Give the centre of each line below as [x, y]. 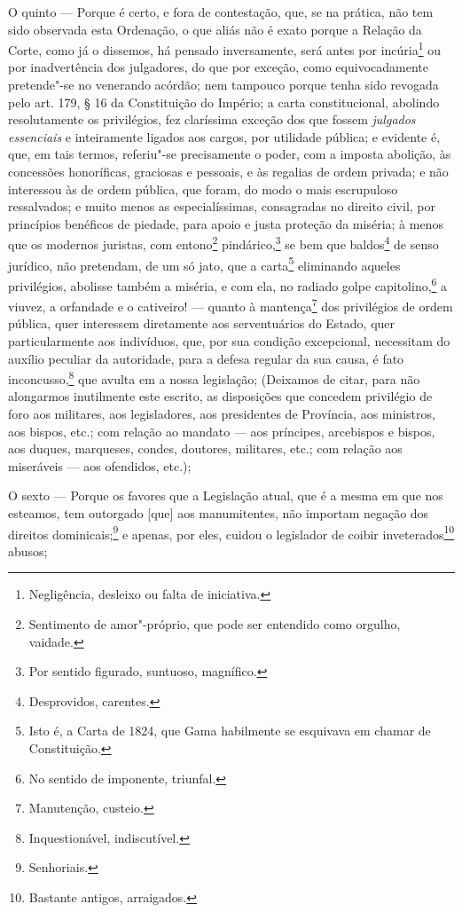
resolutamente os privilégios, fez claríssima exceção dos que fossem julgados [212, 119]
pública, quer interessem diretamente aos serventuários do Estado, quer [202, 323]
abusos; [28, 550]
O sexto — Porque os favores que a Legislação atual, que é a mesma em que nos [226, 495]
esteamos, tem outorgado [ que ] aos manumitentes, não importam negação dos [219, 512]
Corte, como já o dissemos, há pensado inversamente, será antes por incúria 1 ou [224, 48]
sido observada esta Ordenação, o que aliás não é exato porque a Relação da [215, 29]
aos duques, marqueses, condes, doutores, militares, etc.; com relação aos [205, 448]
